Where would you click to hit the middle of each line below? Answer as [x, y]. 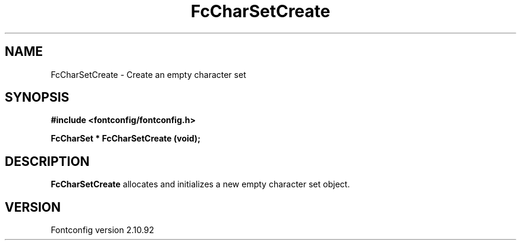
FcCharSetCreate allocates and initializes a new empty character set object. [200, 184]
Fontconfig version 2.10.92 [103, 230]
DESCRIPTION [47, 161]
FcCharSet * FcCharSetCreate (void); [125, 139]
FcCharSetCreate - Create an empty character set [148, 74]
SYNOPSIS [37, 98]
